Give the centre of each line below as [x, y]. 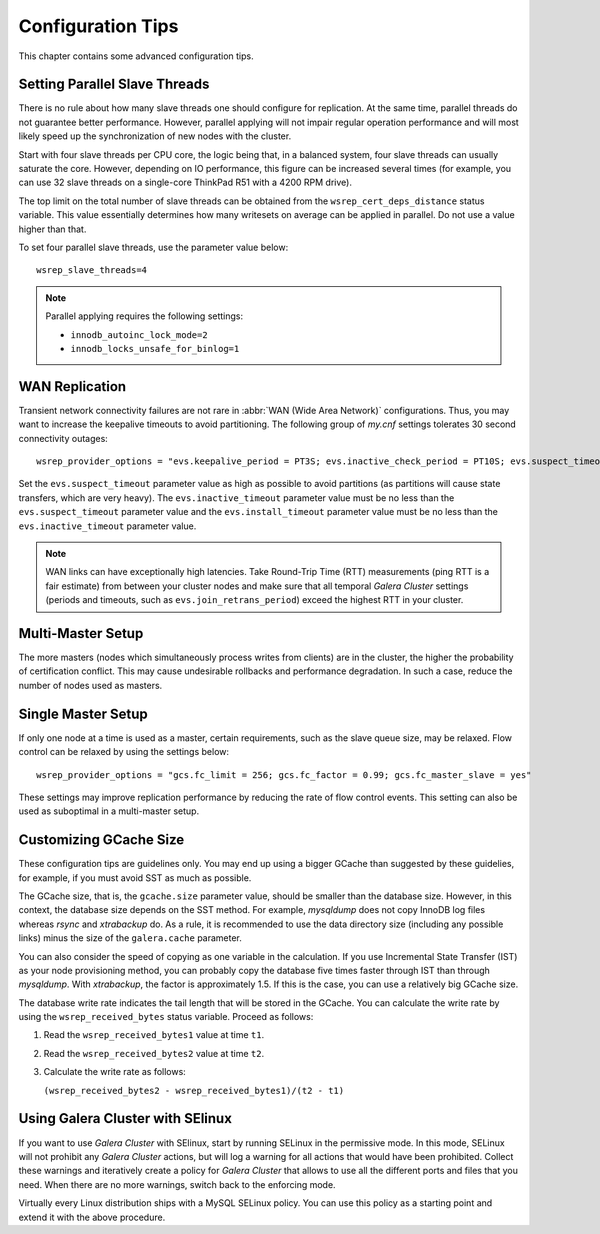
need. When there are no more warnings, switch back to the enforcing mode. [177, 1184]
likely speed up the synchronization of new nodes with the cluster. [155, 136]
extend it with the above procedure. [92, 1217]
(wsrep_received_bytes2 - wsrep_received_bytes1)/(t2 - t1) [194, 1090]
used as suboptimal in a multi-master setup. [109, 811]
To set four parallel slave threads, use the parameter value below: [153, 247]
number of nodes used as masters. [90, 685]
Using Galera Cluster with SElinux [125, 1118]
